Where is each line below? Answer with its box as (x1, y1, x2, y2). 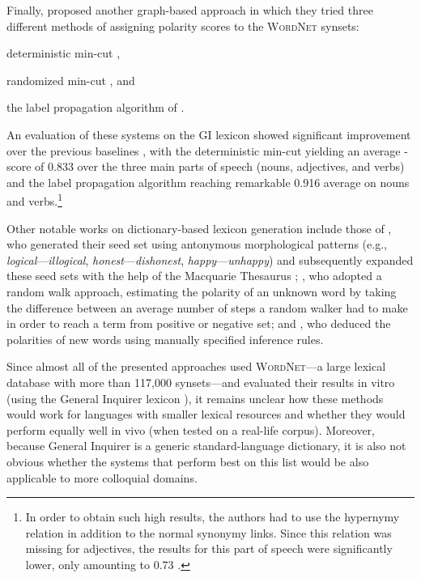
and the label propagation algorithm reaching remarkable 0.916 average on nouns (6, 173, 410, 190)
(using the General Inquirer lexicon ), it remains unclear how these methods (6, 389, 384, 406)
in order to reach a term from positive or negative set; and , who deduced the (6, 315, 391, 332)
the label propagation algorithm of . (6, 99, 185, 116)
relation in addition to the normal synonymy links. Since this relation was (25, 524, 392, 541)
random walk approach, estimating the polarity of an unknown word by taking (6, 283, 397, 300)
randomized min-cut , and (6, 71, 135, 88)
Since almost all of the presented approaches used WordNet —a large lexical (6, 358, 386, 375)
